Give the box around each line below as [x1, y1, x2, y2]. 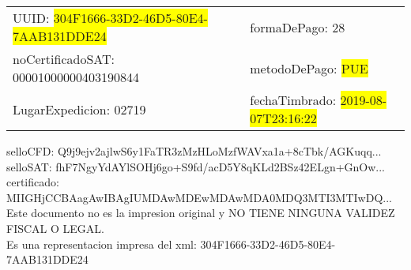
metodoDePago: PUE [250, 58, 368, 77]
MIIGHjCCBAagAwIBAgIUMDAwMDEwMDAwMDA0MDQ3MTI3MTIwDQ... [6, 189, 392, 205]
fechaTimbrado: [250, 91, 337, 109]
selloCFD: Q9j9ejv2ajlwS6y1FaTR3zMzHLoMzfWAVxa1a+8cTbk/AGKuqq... [6, 143, 382, 159]
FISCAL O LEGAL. [6, 219, 104, 236]
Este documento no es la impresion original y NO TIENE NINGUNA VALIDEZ [6, 204, 395, 221]
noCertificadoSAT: [13, 50, 115, 68]
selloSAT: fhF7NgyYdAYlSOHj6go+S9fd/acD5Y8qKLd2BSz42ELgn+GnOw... [6, 158, 386, 174]
